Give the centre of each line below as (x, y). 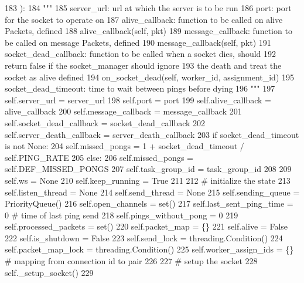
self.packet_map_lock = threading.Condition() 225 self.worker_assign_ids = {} (149, 249)
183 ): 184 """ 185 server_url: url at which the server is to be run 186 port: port (148, 8)
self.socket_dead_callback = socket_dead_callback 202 (105, 122)
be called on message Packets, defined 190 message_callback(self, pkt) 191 (138, 42)
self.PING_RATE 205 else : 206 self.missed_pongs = (99, 157)
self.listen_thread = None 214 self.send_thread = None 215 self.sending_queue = (152, 192)
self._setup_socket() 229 (49, 272)
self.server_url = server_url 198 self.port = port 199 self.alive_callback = (138, 100)
